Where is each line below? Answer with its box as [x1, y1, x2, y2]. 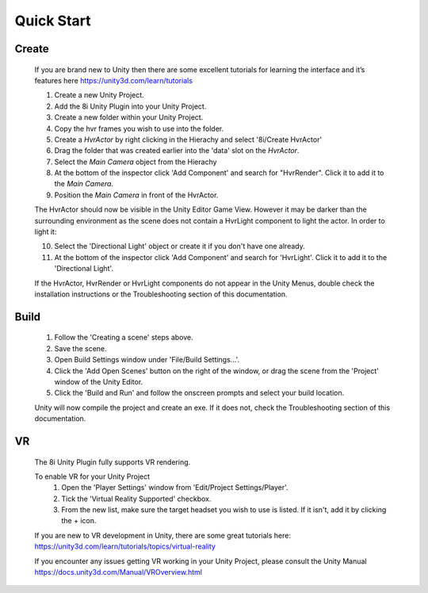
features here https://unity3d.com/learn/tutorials [34, 75, 193, 85]
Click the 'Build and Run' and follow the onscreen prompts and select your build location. [54, 388, 345, 398]
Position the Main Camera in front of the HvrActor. [54, 190, 219, 200]
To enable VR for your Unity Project [34, 472, 151, 481]
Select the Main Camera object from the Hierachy [54, 157, 217, 166]
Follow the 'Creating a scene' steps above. [54, 333, 193, 342]
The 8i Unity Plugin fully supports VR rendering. [34, 457, 191, 467]
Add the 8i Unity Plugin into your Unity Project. [54, 101, 207, 111]
